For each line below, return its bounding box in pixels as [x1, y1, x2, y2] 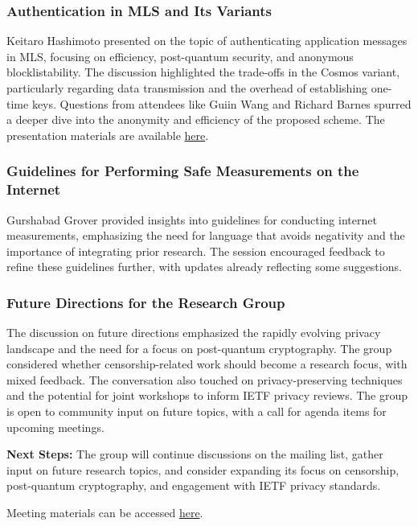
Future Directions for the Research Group [6, 292, 285, 312]
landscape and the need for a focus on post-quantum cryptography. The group [6, 339, 392, 356]
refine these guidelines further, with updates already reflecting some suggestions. [6, 258, 402, 275]
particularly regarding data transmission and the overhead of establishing [6, 80, 368, 96]
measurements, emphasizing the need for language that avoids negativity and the [6, 227, 405, 244]
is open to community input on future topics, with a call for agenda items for [6, 403, 387, 420]
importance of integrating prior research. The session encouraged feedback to [6, 242, 385, 259]
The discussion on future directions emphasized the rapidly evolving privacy [6, 324, 381, 341]
